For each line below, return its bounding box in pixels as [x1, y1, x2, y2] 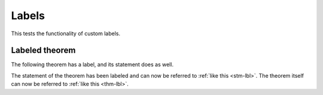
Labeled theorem [11, 45, 76, 56]
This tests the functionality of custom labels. [11, 30, 121, 37]
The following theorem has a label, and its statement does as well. [11, 61, 173, 68]
